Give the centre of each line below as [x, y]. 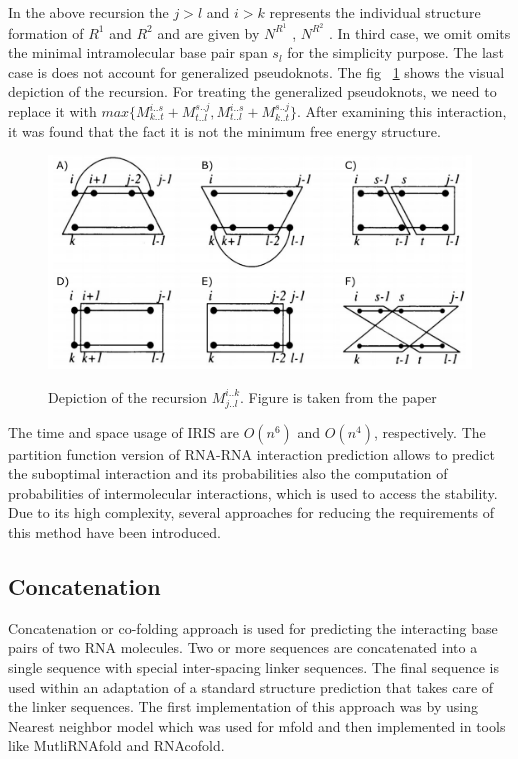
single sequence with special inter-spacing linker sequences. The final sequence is [254, 666]
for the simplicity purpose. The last [395, 52]
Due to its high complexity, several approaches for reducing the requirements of [251, 512]
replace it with [52, 111]
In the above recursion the [88, 12]
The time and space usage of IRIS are [123, 431]
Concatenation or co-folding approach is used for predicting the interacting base [253, 627]
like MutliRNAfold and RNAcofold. [116, 745]
